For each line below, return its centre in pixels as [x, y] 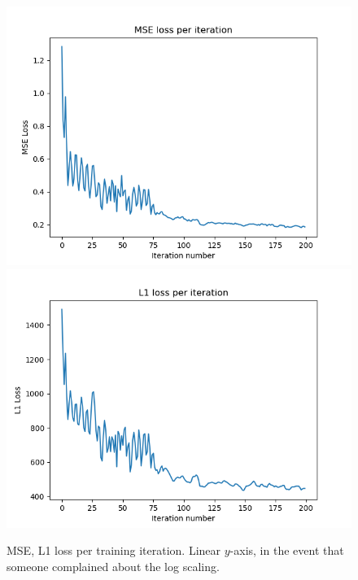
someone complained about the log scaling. [113, 566]
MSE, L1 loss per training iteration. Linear [114, 550]
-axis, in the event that [287, 550]
